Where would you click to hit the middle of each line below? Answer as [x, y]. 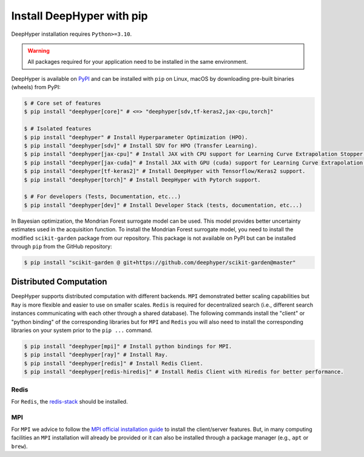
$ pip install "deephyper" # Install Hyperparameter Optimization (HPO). [136, 137]
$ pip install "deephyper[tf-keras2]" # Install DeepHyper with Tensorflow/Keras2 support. [165, 171]
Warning [39, 50]
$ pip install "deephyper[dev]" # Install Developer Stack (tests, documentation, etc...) [163, 205]
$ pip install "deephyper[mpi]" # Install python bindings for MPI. [128, 346]
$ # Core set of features [62, 103]
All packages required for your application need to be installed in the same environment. [138, 62]
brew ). [19, 446]
